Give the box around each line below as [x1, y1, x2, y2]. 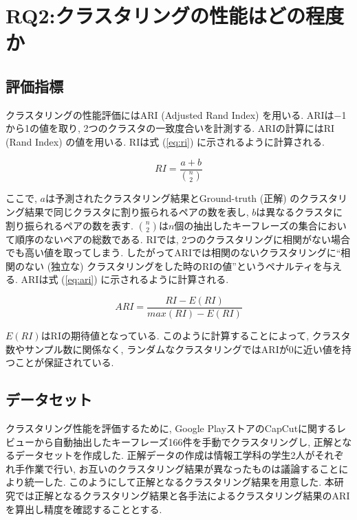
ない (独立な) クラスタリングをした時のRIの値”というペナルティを [24, 258, 323, 273]
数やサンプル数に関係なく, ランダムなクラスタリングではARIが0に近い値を [6, 341, 342, 356]
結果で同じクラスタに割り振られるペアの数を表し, [24, 205, 249, 219]
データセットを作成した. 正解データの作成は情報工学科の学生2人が [14, 448, 315, 462]
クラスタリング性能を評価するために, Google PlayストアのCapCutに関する [6, 421, 337, 436]
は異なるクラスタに [256, 205, 343, 219]
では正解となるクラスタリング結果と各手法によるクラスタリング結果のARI [14, 488, 350, 503]
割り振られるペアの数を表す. [6, 218, 133, 232]
